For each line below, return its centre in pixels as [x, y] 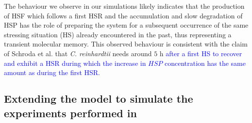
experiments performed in [70, 113]
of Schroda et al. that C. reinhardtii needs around [78, 53]
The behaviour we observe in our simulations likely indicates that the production [124, 6]
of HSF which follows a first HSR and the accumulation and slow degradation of [123, 15]
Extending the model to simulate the [99, 99]
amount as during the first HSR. [52, 72]
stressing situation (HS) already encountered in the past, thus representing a [118, 34]
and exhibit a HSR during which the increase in [75, 63]
